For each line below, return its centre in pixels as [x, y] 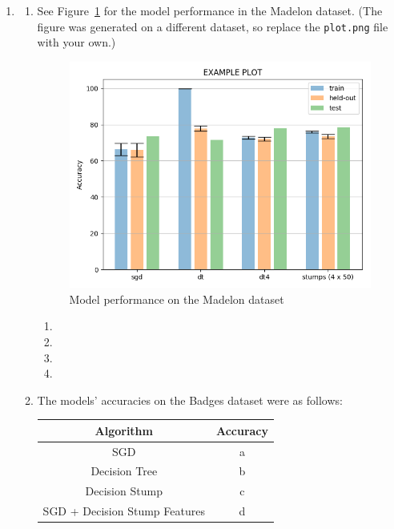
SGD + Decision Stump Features [124, 511]
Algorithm [124, 430]
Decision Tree [124, 471]
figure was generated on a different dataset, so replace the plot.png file [213, 26]
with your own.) [76, 42]
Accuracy [242, 430]
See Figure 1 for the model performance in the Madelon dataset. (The [210, 10]
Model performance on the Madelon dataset [177, 299]
